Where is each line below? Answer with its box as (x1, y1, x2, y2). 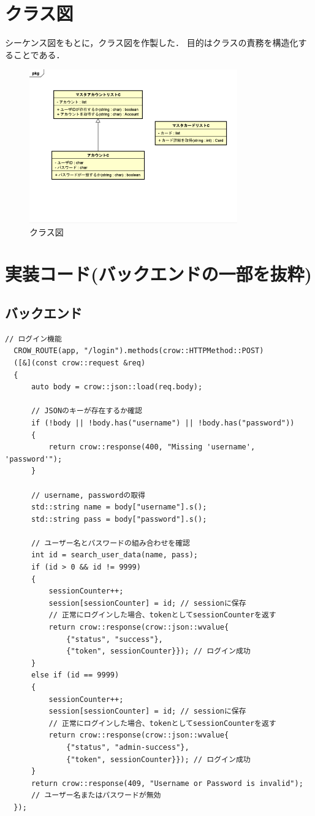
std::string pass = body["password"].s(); (31, 514, 207, 524)
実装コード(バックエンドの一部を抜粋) (5, 261, 313, 286)
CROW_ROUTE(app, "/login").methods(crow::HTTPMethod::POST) (13, 346, 264, 356)
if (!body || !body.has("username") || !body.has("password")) (31, 418, 295, 427)
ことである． (13, 48, 65, 61)
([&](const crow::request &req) (13, 358, 146, 367)
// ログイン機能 (5, 334, 62, 343)
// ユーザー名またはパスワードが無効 (31, 791, 161, 800)
